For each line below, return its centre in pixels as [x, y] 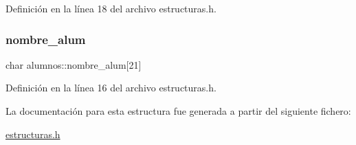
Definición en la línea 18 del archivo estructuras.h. [111, 8]
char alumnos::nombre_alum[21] [74, 64]
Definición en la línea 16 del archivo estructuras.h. [111, 88]
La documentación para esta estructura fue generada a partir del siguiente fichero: [178, 111]
